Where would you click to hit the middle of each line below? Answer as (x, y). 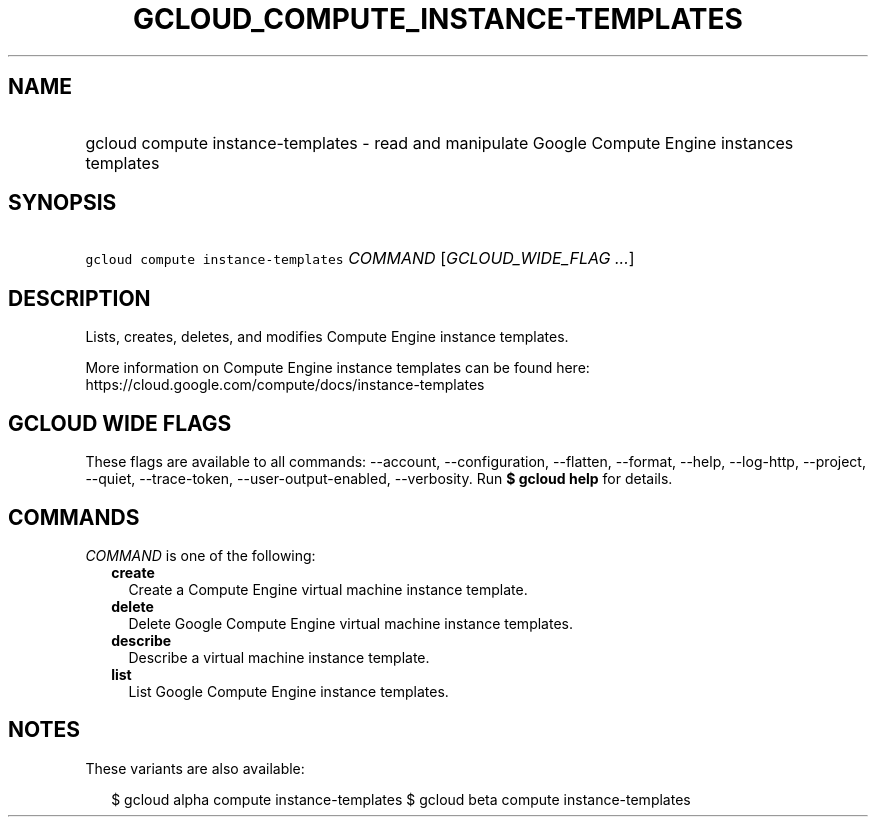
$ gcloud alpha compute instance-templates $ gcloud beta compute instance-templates (401, 799)
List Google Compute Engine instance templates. (288, 691)
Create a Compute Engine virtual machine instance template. (328, 589)
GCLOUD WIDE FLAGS (120, 423)
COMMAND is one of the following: (200, 555)
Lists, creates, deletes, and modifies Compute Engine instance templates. (327, 337)
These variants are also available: (195, 768)
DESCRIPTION (79, 298)
